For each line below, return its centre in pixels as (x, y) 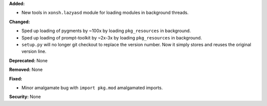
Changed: (20, 22)
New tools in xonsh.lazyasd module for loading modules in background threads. (105, 13)
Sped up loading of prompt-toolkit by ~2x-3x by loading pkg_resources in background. (112, 37)
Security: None (25, 97)
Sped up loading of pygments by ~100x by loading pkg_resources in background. (106, 31)
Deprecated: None (28, 60)
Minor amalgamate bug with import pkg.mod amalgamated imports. (92, 88)
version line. (34, 51)
